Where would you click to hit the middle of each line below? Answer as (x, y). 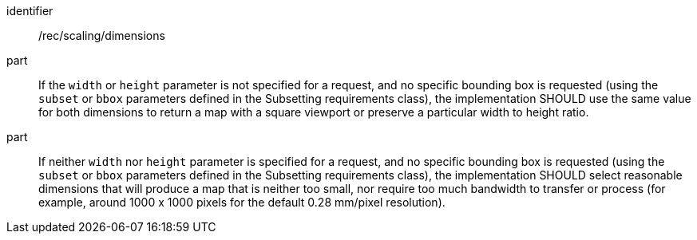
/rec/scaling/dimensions (102, 35)
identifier (30, 11)
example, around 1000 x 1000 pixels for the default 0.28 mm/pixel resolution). (242, 202)
